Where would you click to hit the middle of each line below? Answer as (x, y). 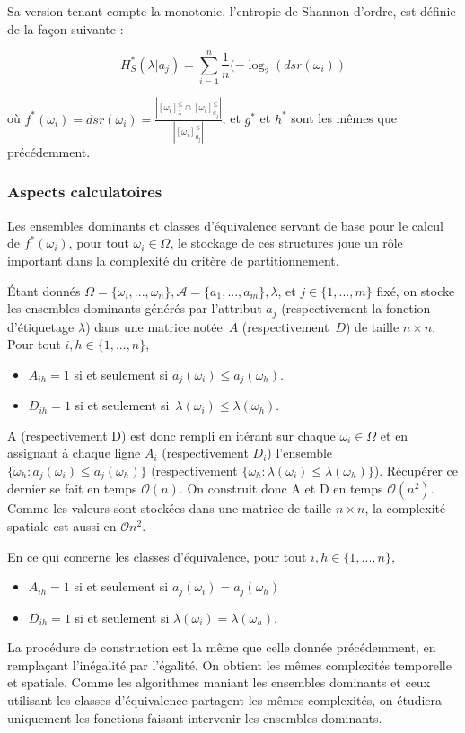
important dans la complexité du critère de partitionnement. (173, 260)
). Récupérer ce (416, 470)
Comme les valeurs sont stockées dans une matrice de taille (170, 508)
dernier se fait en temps (72, 489)
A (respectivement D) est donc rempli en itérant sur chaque (171, 435)
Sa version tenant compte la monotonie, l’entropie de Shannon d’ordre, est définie (232, 11)
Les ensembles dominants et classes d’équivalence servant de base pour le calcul (225, 225)
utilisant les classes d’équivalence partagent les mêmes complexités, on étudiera (225, 700)
